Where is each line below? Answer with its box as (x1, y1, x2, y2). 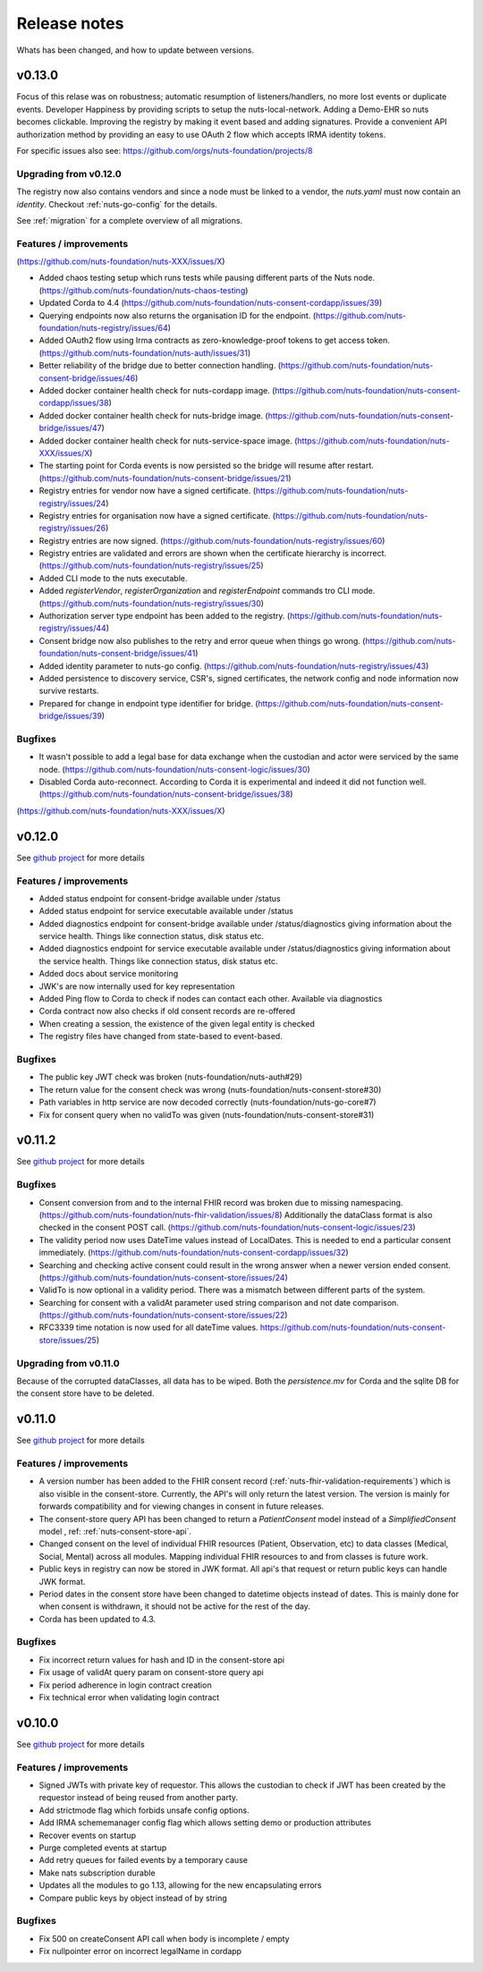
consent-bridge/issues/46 (38, 372, 136, 384)
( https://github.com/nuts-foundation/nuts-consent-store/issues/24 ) (38, 1272, 288, 1282)
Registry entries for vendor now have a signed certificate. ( (38, 486, 257, 496)
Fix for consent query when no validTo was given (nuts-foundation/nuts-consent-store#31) (38, 1109, 375, 1120)
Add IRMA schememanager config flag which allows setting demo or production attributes (38, 1817, 371, 1828)
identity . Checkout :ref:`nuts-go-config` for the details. (16, 199, 218, 209)
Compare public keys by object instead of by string (38, 1892, 227, 1903)
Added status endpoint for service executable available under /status (38, 906, 294, 917)
